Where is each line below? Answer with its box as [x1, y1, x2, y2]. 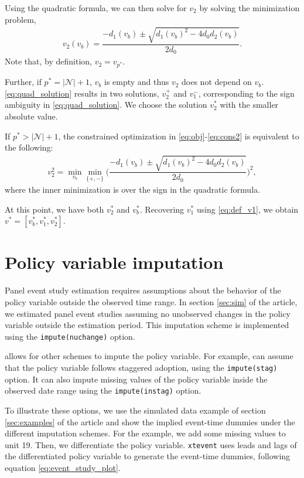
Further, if [5, 76, 42, 88]
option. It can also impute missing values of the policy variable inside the [5, 373, 268, 385]
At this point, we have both [5, 203, 104, 215]
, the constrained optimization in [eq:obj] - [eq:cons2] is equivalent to [58, 129, 299, 142]
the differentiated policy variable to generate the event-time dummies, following [5, 450, 291, 462]
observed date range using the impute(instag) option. [5, 384, 201, 397]
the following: [5, 141, 53, 153]
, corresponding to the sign [198, 87, 295, 99]
